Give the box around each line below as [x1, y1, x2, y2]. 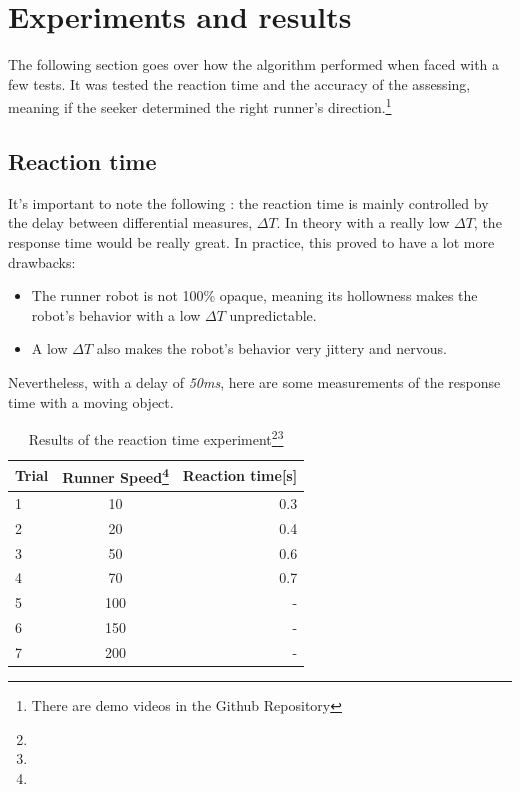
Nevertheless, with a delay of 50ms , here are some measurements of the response [8, 371, 501, 392]
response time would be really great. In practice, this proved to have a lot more [8, 231, 495, 252]
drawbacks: [8, 251, 76, 272]
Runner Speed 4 [62, 464, 169, 488]
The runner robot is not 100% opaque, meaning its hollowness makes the [31, 285, 478, 306]
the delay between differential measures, [8, 212, 253, 233]
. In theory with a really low [276, 212, 450, 233]
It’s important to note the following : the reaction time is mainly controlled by [8, 192, 489, 213]
